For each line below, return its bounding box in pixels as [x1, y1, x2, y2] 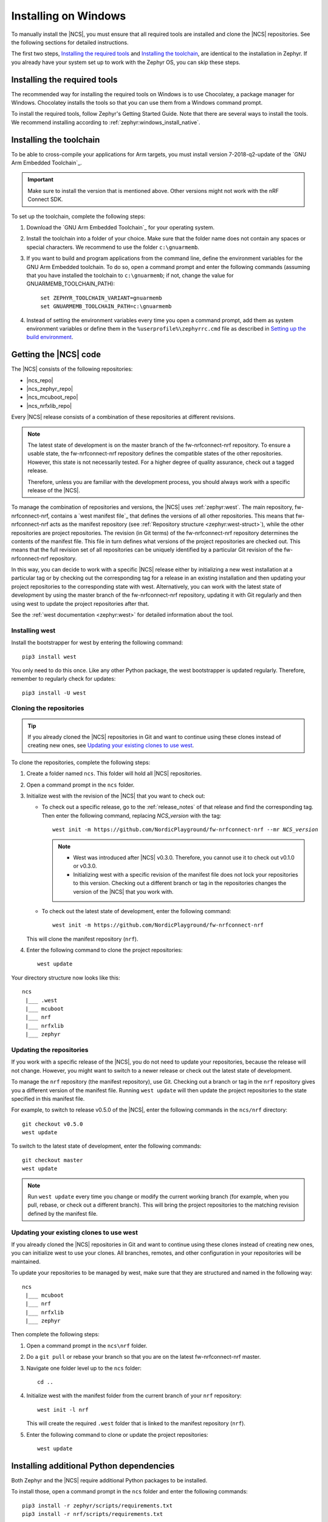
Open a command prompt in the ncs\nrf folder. [26, 1342, 148, 1349]
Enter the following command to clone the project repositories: [26, 947, 183, 954]
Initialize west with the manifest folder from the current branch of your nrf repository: [26, 1392, 242, 1400]
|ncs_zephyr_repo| [26, 385, 73, 393]
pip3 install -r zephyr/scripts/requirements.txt [22, 1502, 173, 1509]
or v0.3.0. [73, 862, 97, 870]
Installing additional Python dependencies [11, 1461, 175, 1471]
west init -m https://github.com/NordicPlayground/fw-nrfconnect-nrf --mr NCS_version [52, 826, 318, 833]
